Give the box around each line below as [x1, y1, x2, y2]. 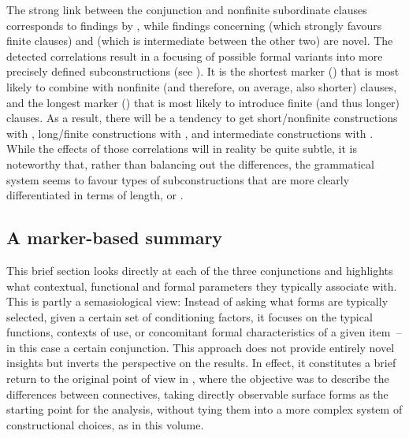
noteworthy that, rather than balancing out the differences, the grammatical [6, 155, 374, 172]
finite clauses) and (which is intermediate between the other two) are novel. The [6, 32, 393, 49]
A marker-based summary [6, 225, 223, 250]
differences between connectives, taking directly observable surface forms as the [6, 385, 389, 402]
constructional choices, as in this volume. [6, 416, 204, 432]
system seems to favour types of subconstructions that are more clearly [6, 171, 350, 187]
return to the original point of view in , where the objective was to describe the [6, 370, 389, 387]
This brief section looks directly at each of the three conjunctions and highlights [6, 262, 393, 278]
